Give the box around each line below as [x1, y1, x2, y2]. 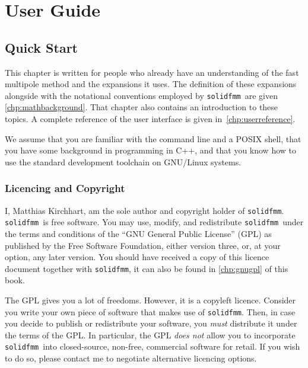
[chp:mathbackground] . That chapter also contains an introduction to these [5, 101, 278, 113]
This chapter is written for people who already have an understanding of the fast [5, 66, 299, 78]
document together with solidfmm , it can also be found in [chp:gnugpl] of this [5, 262, 288, 274]
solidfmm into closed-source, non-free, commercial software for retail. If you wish [5, 340, 300, 353]
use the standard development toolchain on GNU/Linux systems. [5, 155, 242, 168]
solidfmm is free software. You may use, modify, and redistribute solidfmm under [5, 216, 304, 228]
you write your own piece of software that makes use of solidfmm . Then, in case [5, 305, 296, 318]
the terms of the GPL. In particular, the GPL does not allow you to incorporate [5, 328, 296, 341]
